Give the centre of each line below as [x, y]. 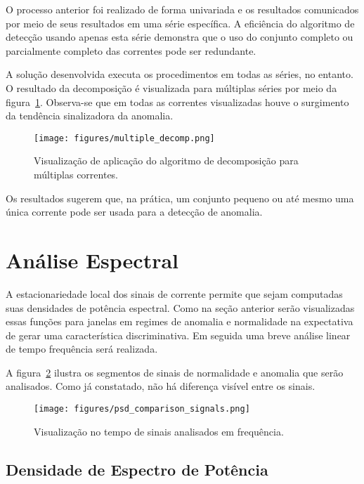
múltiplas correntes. [76, 174]
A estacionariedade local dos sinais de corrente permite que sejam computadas [174, 293]
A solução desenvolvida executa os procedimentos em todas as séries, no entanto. [180, 74]
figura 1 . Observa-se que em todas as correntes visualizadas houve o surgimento [177, 102]
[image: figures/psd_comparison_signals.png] [142, 409]
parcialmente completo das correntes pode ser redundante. [131, 50]
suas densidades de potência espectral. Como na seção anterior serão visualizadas [180, 307]
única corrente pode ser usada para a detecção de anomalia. [134, 212]
